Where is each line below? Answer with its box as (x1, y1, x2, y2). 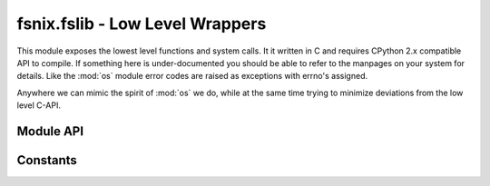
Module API (16, 123, 84, 139)
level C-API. (16, 100, 61, 111)
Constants (16, 152, 77, 168)
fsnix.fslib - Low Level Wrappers (16, 14, 267, 34)
